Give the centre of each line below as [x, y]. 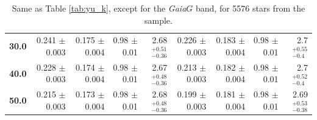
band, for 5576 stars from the [250, 8]
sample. [158, 20]
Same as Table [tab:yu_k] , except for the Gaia [99, 8]
